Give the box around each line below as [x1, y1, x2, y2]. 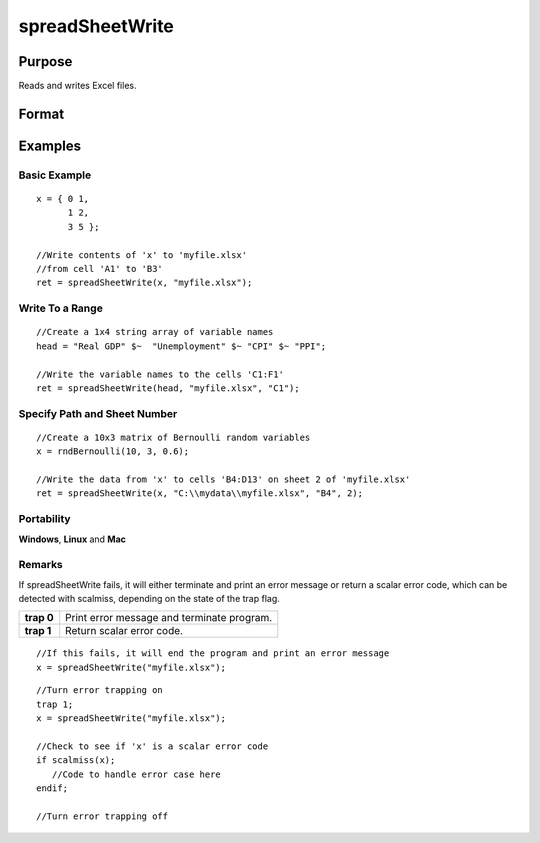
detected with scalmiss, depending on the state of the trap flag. [18, 593, 280, 605]
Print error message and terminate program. [65, 611, 273, 625]
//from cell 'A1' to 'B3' [36, 263, 164, 274]
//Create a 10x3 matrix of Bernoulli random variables [36, 431, 311, 443]
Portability [18, 512, 71, 526]
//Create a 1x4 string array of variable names [36, 326, 274, 338]
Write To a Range [18, 301, 104, 315]
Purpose [18, 53, 73, 70]
